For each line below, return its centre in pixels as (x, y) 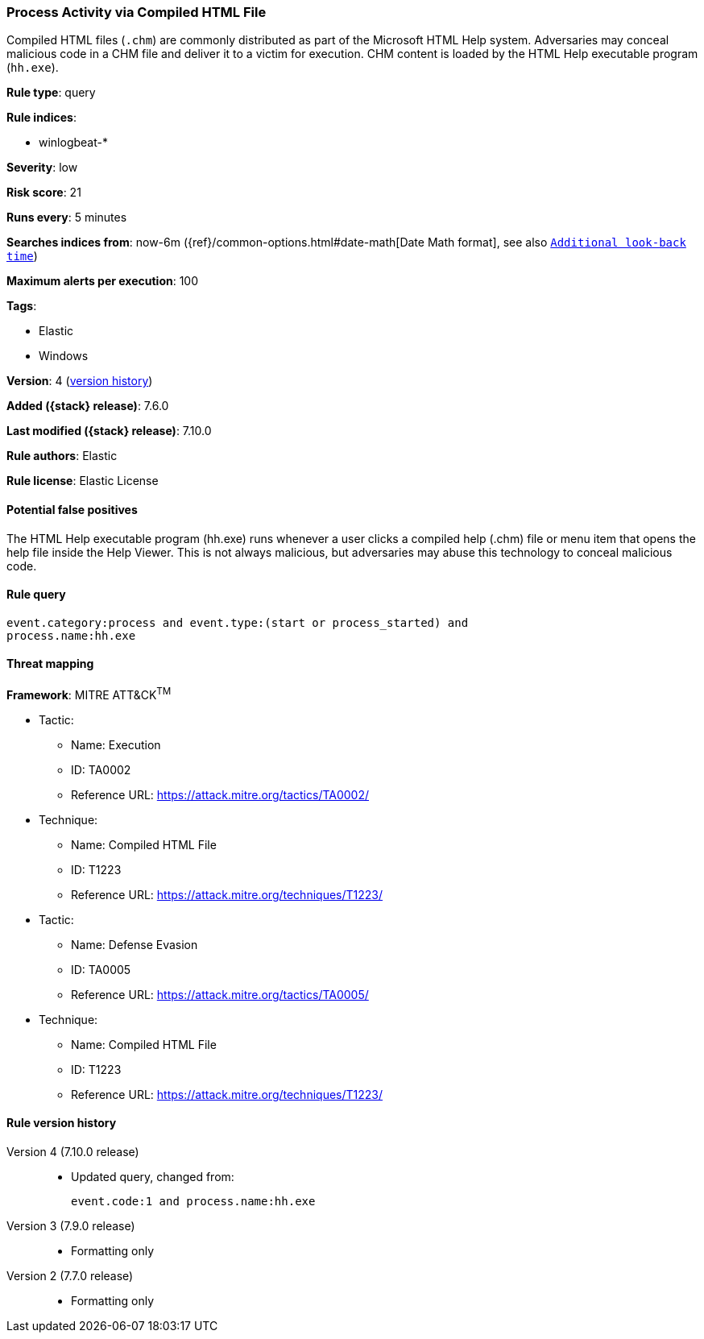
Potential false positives (72, 509)
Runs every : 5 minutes (67, 218)
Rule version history (62, 1123)
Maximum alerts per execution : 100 (103, 281)
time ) (22, 256)
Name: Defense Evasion (135, 944)
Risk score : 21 (44, 193)
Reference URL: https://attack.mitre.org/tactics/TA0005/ (220, 994)
